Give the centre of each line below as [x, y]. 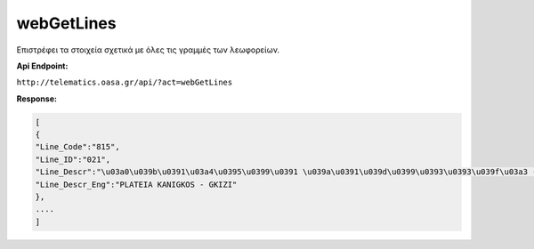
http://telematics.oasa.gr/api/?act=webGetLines [125, 83]
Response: [37, 99]
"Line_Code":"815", [77, 147]
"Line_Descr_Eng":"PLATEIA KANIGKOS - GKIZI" [136, 184]
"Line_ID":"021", [73, 159]
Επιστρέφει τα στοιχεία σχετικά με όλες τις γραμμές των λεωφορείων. [148, 50]
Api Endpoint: [42, 66]
